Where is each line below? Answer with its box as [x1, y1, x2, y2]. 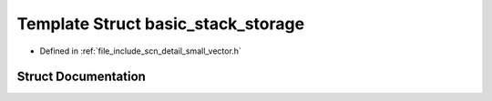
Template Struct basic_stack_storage [16, 14, 305, 34]
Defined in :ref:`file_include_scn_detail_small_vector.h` [39, 45, 241, 56]
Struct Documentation [16, 69, 146, 85]
